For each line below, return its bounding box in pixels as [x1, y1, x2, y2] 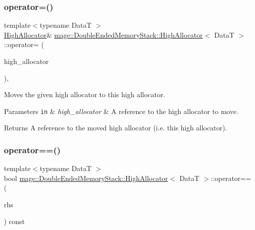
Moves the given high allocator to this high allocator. [4, 89, 165, 100]
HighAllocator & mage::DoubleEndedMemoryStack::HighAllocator [4, 29, 203, 40]
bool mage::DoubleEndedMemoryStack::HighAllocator [4, 172, 168, 183]
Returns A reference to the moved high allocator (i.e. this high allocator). [4, 122, 227, 133]
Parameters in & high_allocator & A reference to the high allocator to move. [4, 106, 239, 116]
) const [4, 216, 25, 226]
